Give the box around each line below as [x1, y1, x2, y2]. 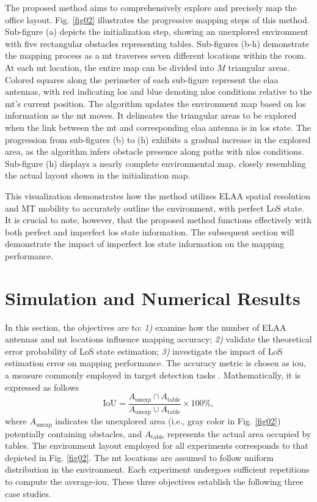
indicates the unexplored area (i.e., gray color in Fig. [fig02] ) [55, 415, 281, 427]
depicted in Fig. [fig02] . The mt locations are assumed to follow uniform [5, 451, 274, 463]
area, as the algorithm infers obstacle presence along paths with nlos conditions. [5, 145, 304, 158]
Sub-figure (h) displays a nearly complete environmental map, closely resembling [5, 157, 306, 169]
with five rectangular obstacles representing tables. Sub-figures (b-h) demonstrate [5, 37, 310, 50]
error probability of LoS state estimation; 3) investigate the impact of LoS [5, 344, 283, 357]
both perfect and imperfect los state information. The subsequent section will [5, 225, 294, 238]
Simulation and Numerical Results [5, 285, 301, 310]
